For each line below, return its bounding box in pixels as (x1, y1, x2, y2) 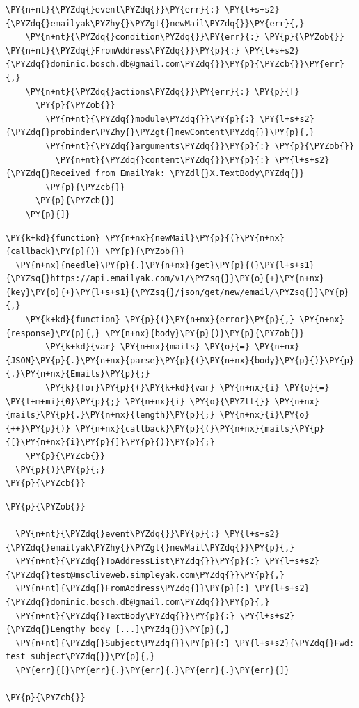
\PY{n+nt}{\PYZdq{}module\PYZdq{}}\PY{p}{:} (45, 113, 255, 124)
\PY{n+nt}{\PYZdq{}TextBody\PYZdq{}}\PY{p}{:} (15, 611, 235, 621)
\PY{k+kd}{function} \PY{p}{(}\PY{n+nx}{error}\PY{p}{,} (25, 315, 295, 325)
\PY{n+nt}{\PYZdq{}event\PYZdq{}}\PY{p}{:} (15, 528, 220, 539)
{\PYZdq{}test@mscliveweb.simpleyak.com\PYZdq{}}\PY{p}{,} (6, 569, 285, 580)
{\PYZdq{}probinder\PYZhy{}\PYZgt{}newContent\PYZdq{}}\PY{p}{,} (6, 127, 314, 138)
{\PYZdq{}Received (6, 168, 90, 179)
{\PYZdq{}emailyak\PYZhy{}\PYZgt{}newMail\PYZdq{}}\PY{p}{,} (6, 542, 295, 553)
